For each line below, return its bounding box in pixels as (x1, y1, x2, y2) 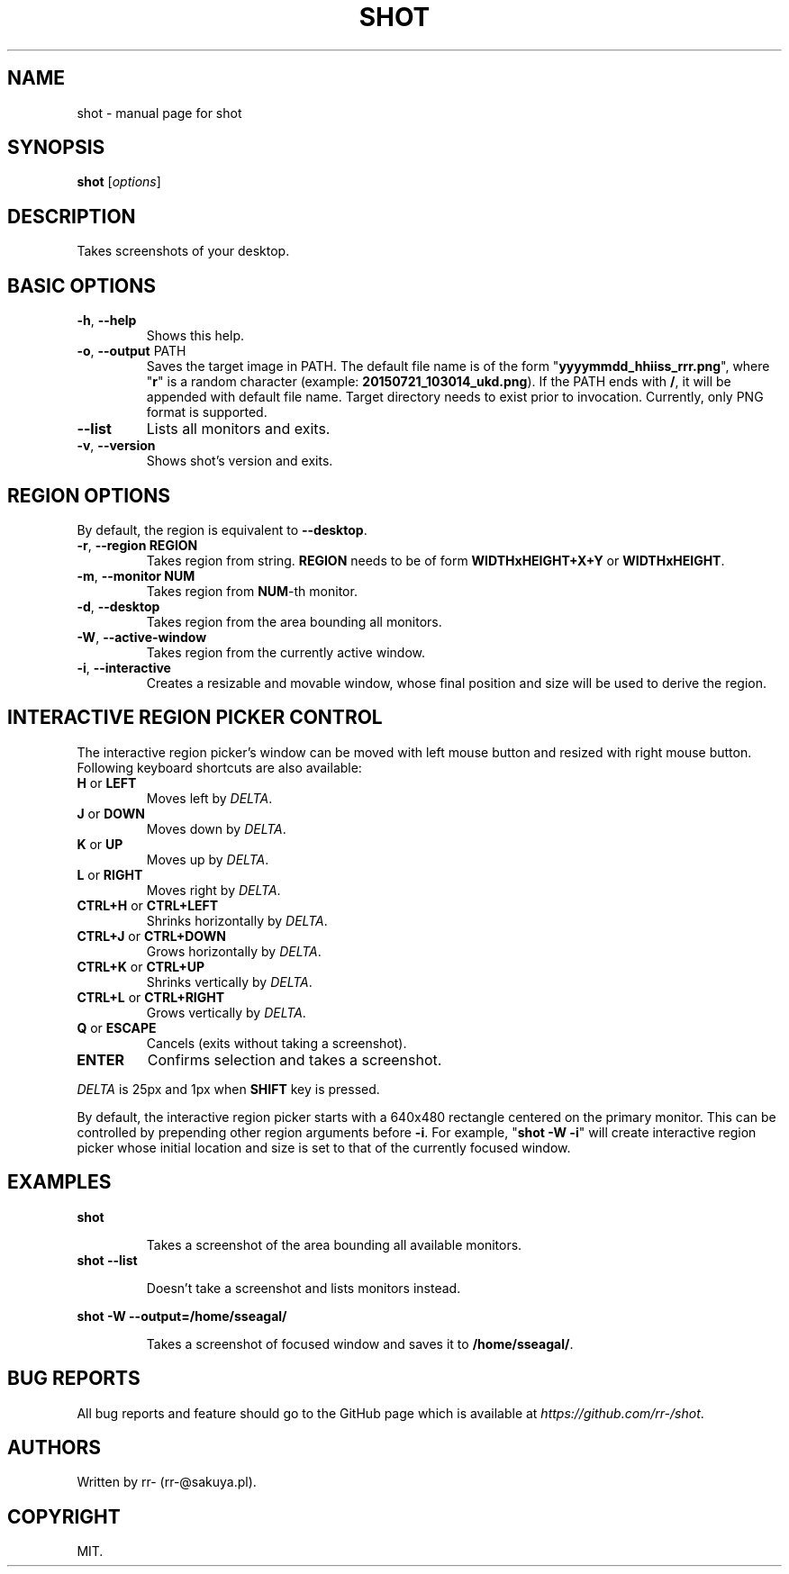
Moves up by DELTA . (146, 851, 269, 867)
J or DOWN (77, 805, 145, 821)
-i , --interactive (77, 659, 171, 675)
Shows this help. (146, 328, 244, 344)
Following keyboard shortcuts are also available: (77, 759, 362, 775)
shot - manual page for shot (77, 104, 242, 121)
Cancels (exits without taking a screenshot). (146, 1035, 407, 1051)
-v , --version (77, 438, 156, 454)
